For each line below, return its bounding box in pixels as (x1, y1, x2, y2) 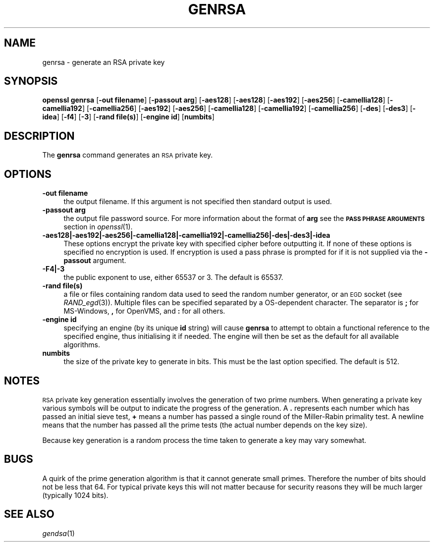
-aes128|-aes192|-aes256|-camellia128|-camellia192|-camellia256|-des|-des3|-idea (42, 231, 330, 240)
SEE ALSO (4, 508, 54, 521)
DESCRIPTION (4, 129, 75, 142)
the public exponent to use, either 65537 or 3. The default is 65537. (63, 273, 283, 282)
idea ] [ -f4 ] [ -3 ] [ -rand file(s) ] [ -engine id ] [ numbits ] (42, 112, 215, 121)
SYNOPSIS (4, 75, 58, 88)
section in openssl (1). (63, 222, 133, 231)
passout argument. (63, 256, 126, 265)
